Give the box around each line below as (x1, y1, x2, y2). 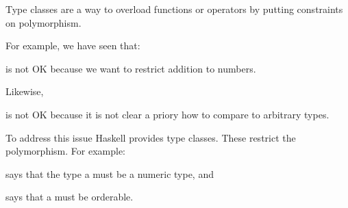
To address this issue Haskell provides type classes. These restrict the (5, 130, 296, 144)
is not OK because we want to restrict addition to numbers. (5, 61, 256, 75)
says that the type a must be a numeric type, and (5, 166, 214, 181)
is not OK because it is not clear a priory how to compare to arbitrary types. (5, 107, 330, 121)
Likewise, (5, 84, 44, 99)
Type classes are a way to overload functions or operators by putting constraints (5, 2, 343, 16)
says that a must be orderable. (5, 190, 134, 204)
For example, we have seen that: (5, 38, 140, 53)
